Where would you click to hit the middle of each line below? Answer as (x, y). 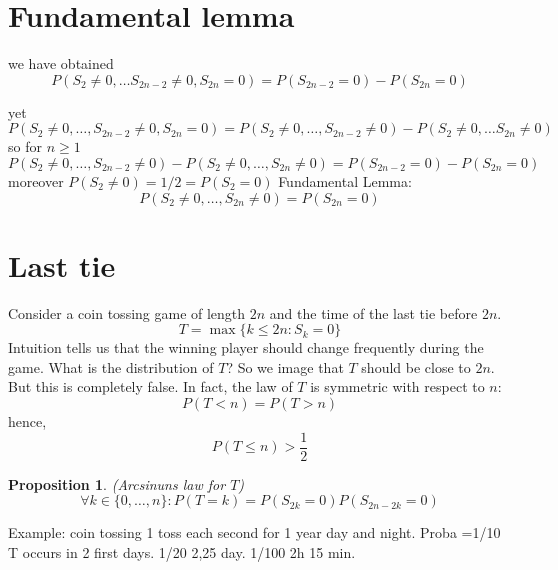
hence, (27, 421)
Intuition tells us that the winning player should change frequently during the (246, 347)
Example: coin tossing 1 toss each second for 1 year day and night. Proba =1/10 (254, 532)
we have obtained (61, 63)
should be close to (416, 366)
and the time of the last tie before (373, 312)
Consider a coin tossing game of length (127, 312)
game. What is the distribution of (111, 366)
